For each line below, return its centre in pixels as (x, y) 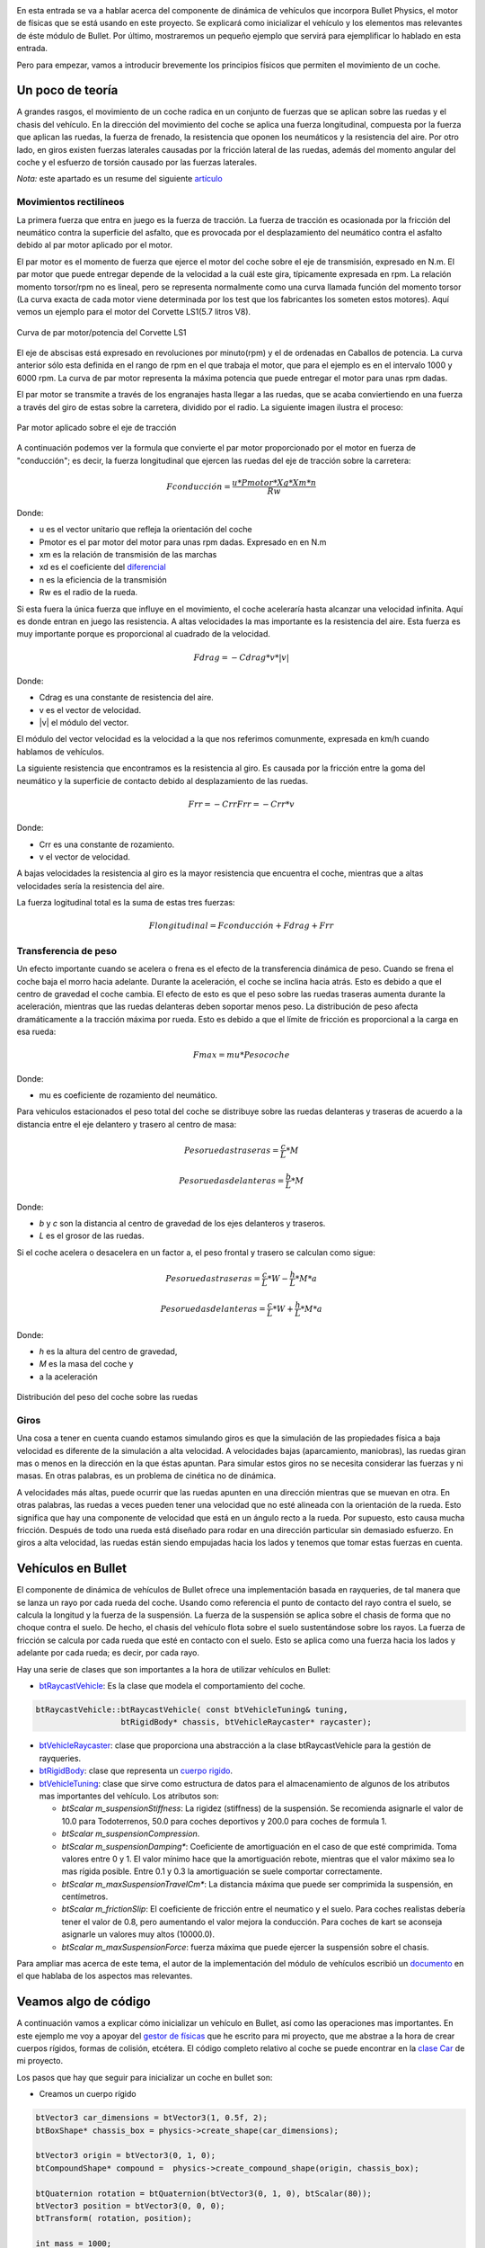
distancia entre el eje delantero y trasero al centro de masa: (127, 1124)
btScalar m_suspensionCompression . (131, 1833)
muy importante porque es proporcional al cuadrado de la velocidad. (144, 634)
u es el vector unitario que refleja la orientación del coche (145, 530)
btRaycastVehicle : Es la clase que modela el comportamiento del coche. (172, 1686)
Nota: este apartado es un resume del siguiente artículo (120, 179)
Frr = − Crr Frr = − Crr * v (242, 804)
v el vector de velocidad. (84, 856)
